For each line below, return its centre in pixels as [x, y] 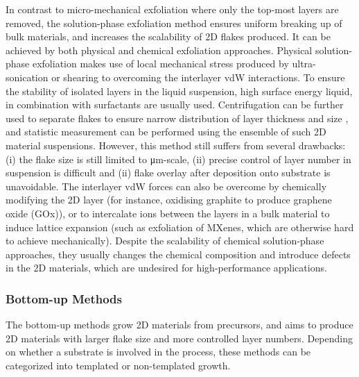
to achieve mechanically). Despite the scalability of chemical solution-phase [165, 241]
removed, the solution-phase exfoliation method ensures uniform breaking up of [174, 23]
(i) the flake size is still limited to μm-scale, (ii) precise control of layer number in [178, 159]
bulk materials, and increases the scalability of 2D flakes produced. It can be [168, 36]
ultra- [304, 64]
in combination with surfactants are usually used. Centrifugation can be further [175, 104]
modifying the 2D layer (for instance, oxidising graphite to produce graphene [169, 200]
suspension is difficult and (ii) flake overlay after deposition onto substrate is [168, 173]
